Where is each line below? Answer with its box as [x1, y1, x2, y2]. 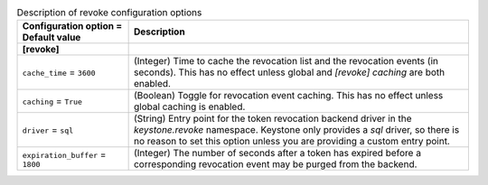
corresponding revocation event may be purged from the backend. [133, 158, 418, 171]
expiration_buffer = [22, 148, 107, 161]
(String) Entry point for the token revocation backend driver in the [133, 113, 412, 125]
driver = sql [22, 124, 74, 136]
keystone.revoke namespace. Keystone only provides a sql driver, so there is [133, 124, 460, 136]
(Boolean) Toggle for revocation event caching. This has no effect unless [133, 89, 444, 102]
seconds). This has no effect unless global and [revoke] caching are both [133, 66, 446, 79]
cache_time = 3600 [22, 66, 96, 79]
